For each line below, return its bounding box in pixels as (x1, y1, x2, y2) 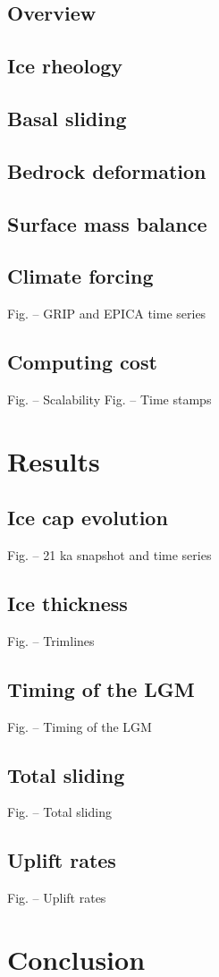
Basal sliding (7, 104, 127, 132)
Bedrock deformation (7, 157, 206, 184)
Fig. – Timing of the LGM (7, 717, 152, 735)
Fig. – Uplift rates (7, 888, 106, 907)
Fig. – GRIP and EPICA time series (7, 304, 206, 323)
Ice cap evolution (7, 504, 168, 531)
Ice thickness (7, 590, 128, 617)
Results (7, 442, 100, 479)
